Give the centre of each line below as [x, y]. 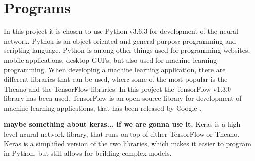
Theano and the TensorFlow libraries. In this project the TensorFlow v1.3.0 [117, 88]
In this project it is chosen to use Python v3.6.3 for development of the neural [121, 31]
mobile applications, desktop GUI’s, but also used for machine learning [111, 59]
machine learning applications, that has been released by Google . [103, 107]
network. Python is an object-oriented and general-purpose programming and [120, 40]
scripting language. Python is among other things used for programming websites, [127, 50]
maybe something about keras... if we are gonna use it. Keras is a [115, 124]
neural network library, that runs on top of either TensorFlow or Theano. [129, 134]
